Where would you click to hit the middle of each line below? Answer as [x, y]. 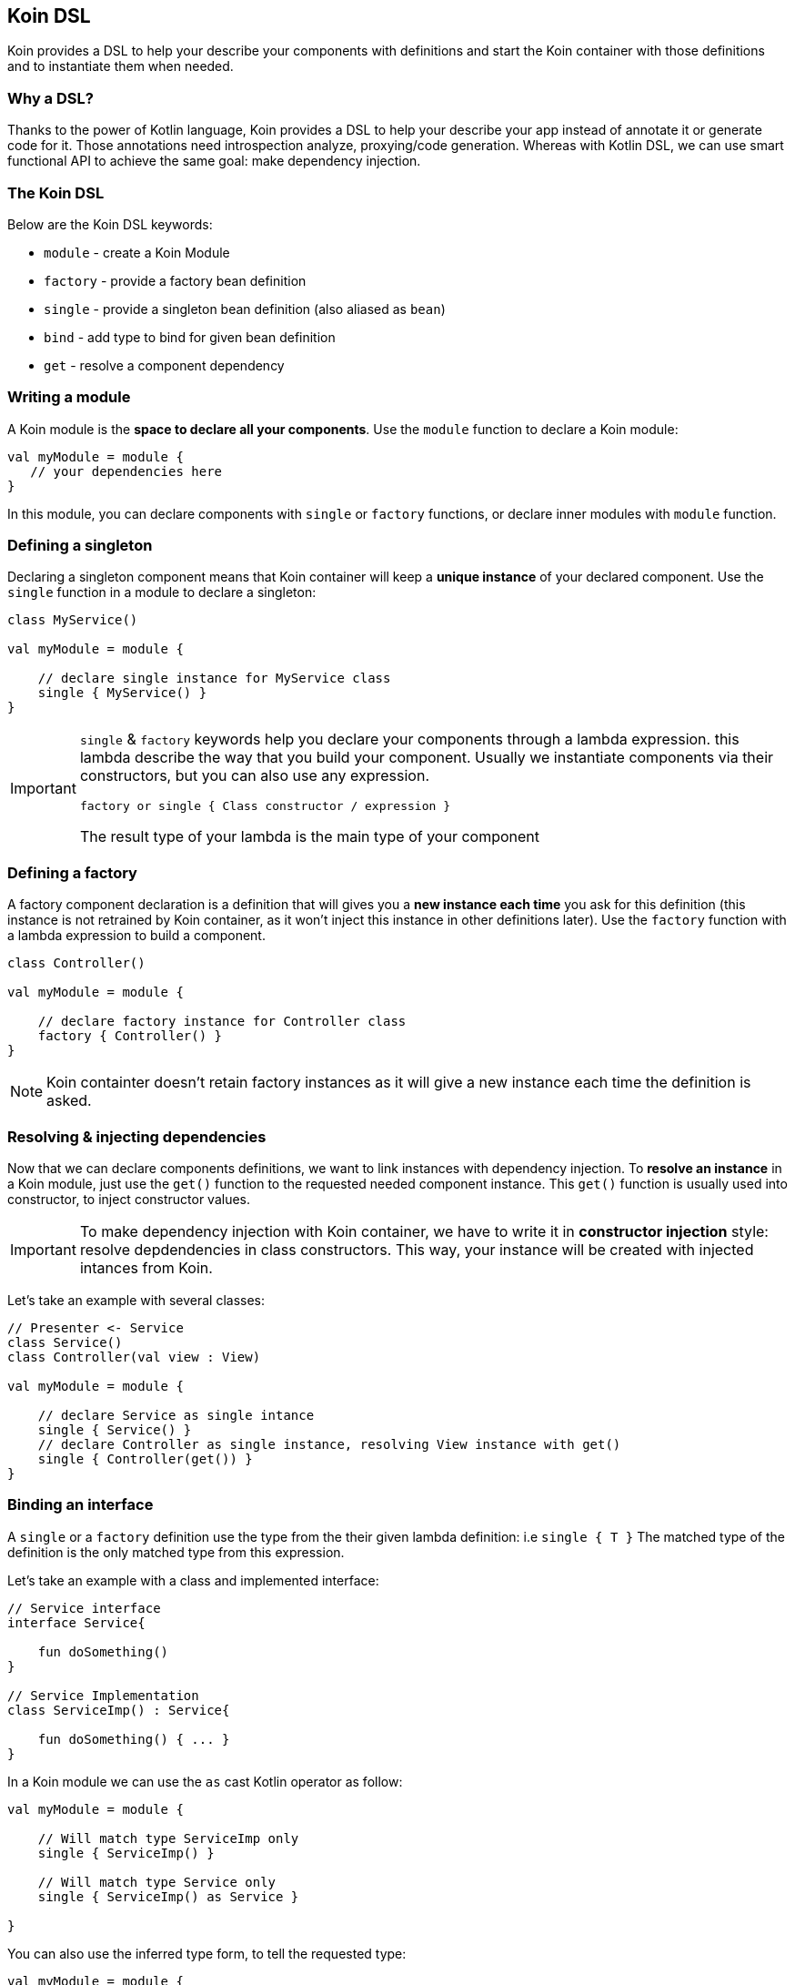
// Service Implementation [103, 1695]
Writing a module [69, 397]
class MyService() [73, 620]
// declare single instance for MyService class [214, 679]
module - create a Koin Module [137, 252]
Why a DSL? [50, 98]
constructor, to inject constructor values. [129, 1199]
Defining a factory [72, 872]
